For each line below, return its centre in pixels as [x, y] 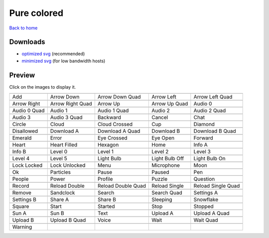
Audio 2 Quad [210, 111]
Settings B [24, 200]
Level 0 [59, 152]
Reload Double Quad [122, 186]
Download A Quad [119, 131]
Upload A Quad [211, 213]
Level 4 [21, 158]
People [20, 179]
